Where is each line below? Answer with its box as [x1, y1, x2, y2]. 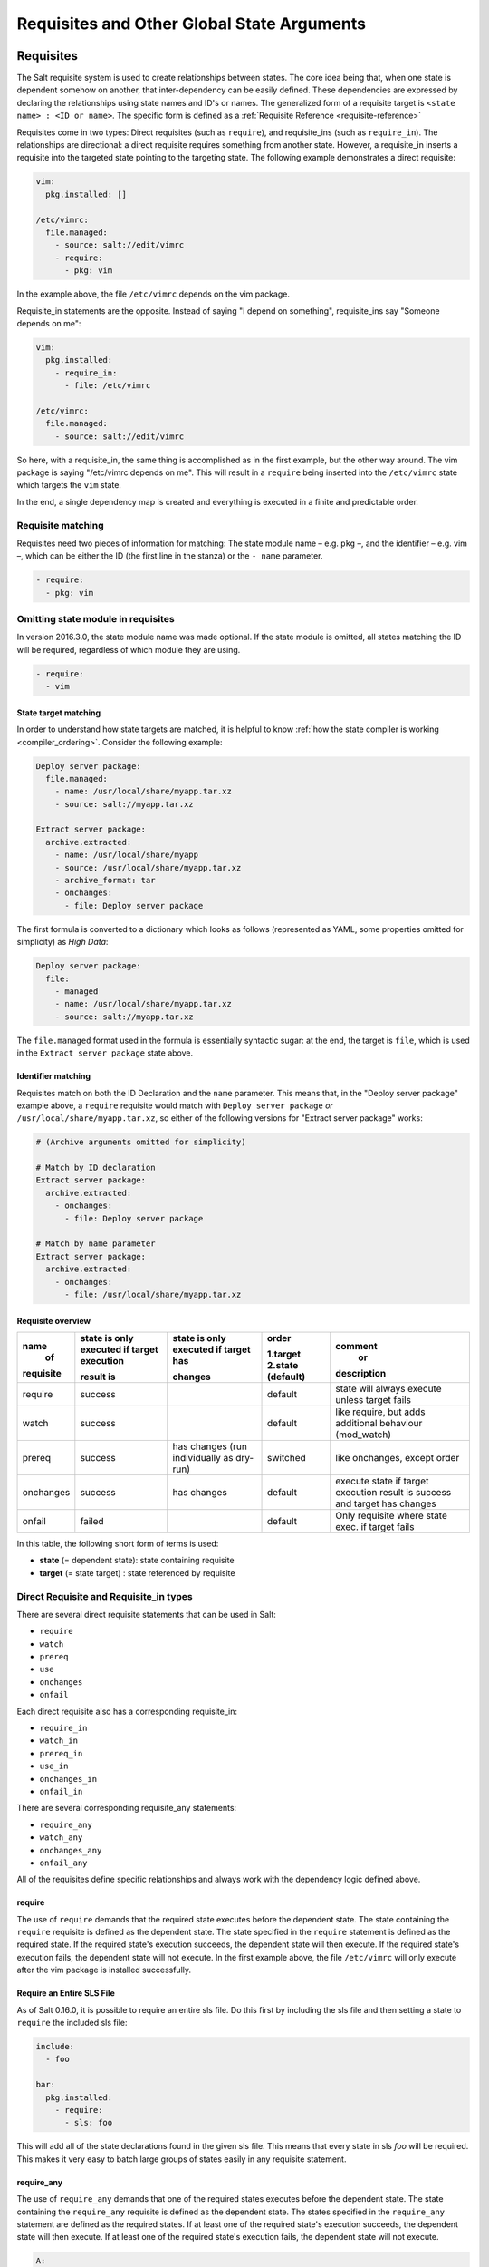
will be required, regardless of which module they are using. [16, 644, 241, 655]
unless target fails [335, 1393, 412, 1406]
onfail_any [39, 1857, 88, 1868]
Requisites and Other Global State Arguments [16, 14, 367, 34]
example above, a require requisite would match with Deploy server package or [16, 1100, 334, 1111]
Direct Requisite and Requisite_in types [16, 1590, 194, 1602]
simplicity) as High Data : [16, 937, 109, 948]
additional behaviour [335, 1416, 423, 1429]
